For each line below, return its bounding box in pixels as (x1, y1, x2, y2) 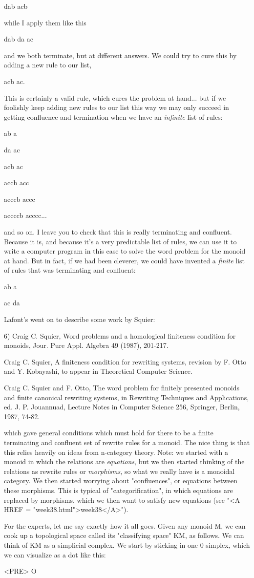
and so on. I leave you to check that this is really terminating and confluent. (4, 226, 232, 236)
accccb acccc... (4, 210, 47, 220)
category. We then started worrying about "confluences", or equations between (4, 475, 237, 486)
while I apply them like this (4, 17, 86, 27)
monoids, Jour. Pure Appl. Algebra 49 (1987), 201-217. (4, 340, 169, 350)
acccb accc (4, 193, 35, 204)
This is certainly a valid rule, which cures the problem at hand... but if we (4, 92, 226, 103)
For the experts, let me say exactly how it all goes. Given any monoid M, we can (4, 520, 246, 531)
